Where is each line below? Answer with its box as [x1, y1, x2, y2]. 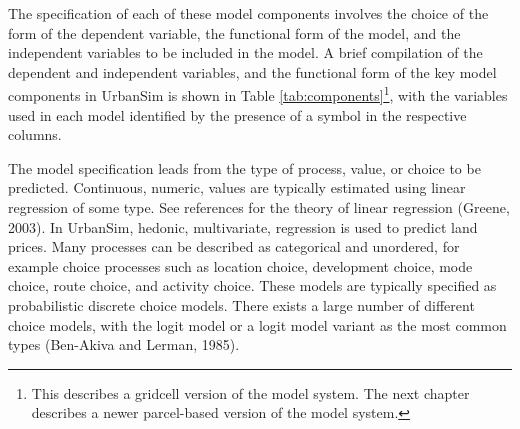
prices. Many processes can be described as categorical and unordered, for [8, 236, 460, 257]
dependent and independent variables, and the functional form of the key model [8, 61, 497, 82]
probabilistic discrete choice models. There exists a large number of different [8, 294, 475, 315]
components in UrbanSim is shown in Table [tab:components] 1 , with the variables [8, 82, 508, 106]
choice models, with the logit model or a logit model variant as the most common [8, 314, 507, 335]
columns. [8, 124, 62, 145]
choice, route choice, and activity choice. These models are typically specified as [8, 275, 497, 296]
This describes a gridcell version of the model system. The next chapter [31, 382, 470, 403]
